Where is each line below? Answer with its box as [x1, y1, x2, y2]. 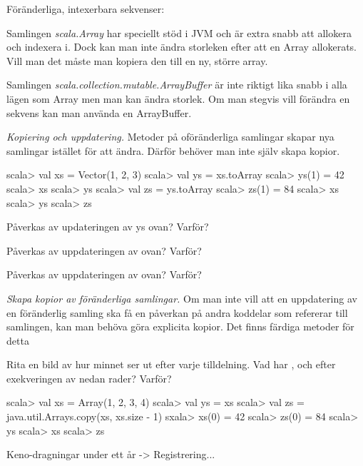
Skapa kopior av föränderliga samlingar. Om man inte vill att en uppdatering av [6, 290, 357, 305]
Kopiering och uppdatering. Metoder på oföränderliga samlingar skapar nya [6, 129, 334, 144]
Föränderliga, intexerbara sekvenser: [6, 1, 165, 16]
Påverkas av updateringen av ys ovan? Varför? [6, 219, 209, 234]
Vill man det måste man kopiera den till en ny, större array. [6, 53, 268, 68]
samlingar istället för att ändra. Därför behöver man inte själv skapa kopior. [6, 143, 340, 158]
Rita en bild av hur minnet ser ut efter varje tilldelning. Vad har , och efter [6, 357, 336, 372]
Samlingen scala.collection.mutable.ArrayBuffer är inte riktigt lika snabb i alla [6, 77, 347, 92]
